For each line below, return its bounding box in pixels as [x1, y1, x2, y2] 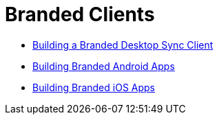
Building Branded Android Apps [32, 60, 175, 72]
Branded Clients [5, 3, 155, 26]
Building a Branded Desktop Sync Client [32, 38, 213, 51]
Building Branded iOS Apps [32, 81, 155, 93]
